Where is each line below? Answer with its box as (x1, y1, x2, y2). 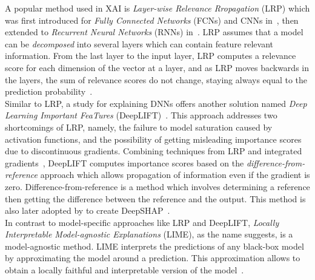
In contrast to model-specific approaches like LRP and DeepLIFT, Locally (5, 216, 279, 228)
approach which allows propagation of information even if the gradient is (40, 168, 310, 181)
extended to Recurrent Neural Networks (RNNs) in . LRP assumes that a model (5, 26, 303, 38)
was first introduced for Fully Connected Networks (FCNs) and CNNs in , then (5, 13, 299, 26)
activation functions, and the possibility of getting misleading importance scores (5, 132, 302, 145)
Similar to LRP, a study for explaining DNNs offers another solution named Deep (5, 97, 307, 109)
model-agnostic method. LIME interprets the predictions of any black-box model (5, 239, 304, 252)
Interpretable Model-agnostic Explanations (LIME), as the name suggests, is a (5, 228, 293, 241)
